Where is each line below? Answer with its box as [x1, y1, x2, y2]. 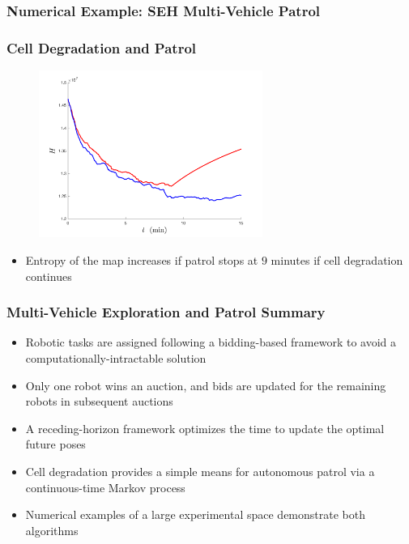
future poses [25, 436, 86, 453]
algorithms [25, 521, 79, 538]
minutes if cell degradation [271, 252, 403, 269]
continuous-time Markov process [25, 478, 185, 495]
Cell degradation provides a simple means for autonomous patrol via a [25, 463, 375, 480]
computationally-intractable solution [25, 350, 207, 367]
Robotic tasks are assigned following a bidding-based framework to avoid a [25, 334, 397, 351]
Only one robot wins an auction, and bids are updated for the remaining [25, 376, 386, 393]
